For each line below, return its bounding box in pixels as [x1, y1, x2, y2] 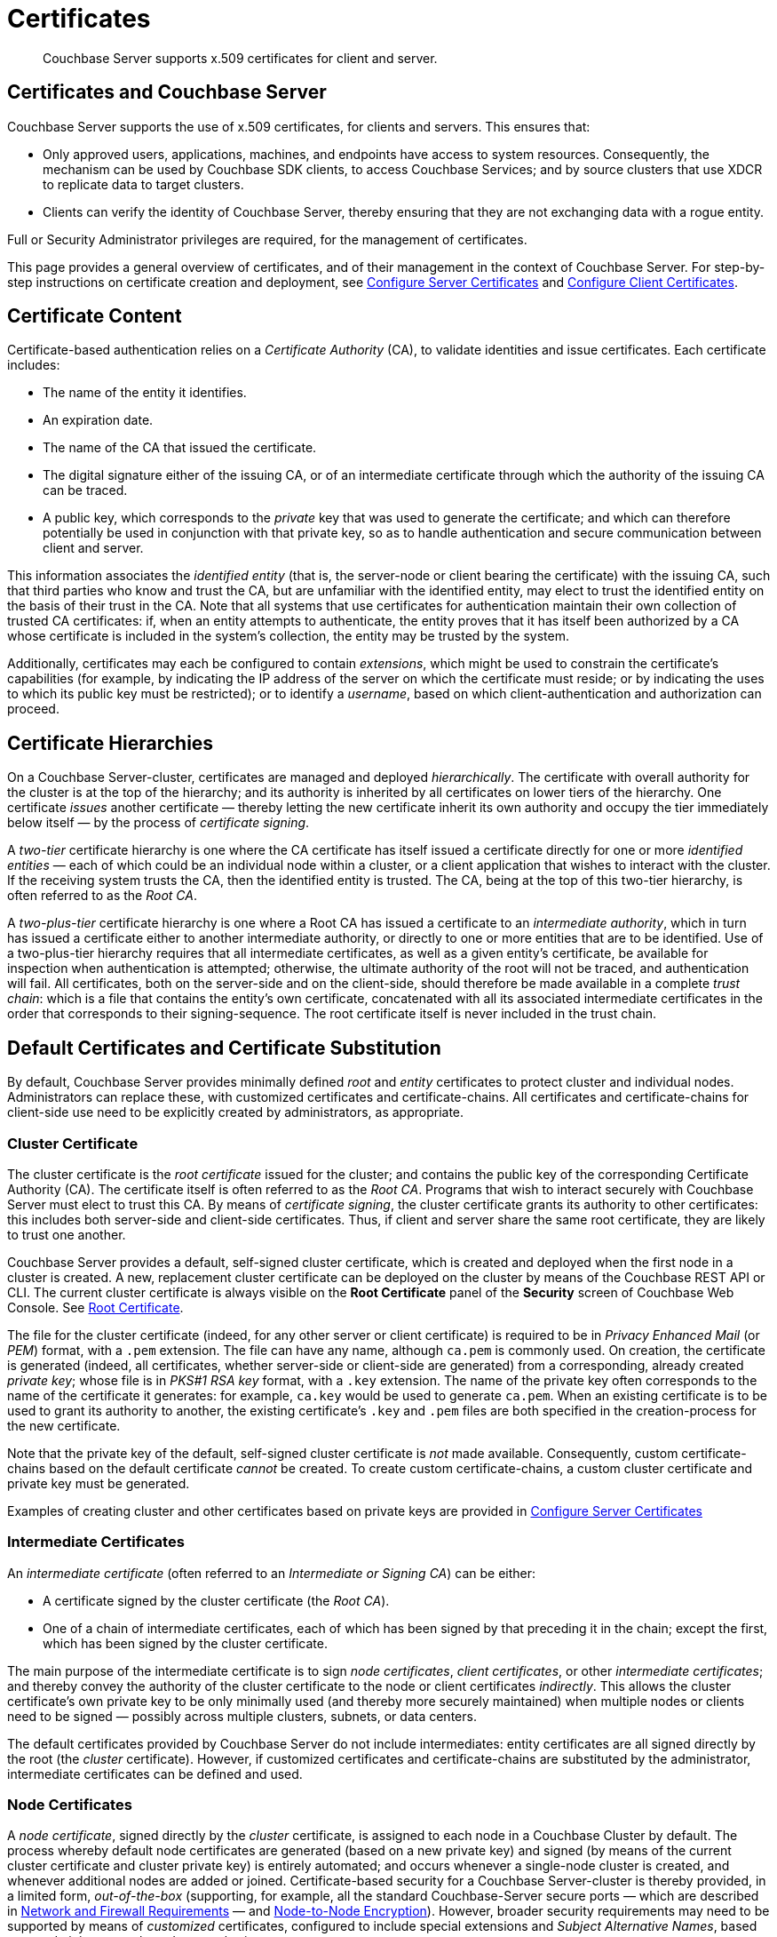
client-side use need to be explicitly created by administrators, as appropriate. [7, 1104, 464, 1120]
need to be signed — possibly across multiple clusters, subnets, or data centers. [7, 1708, 477, 1724]
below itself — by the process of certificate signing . [7, 815, 310, 831]
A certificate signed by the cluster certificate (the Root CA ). [43, 1592, 390, 1608]
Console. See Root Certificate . [7, 1299, 184, 1315]
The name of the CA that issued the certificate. [43, 440, 317, 456]
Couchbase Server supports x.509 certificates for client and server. [43, 50, 438, 66]
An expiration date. [43, 412, 154, 428]
